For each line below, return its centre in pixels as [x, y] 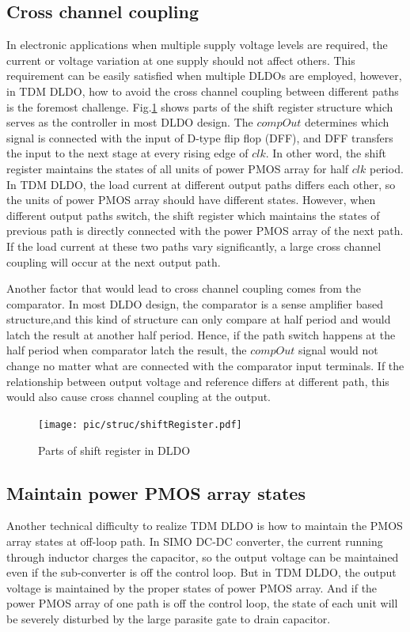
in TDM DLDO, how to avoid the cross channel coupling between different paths [203, 91]
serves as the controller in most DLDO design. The [130, 122]
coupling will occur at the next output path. [114, 261]
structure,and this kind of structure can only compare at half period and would [199, 319]
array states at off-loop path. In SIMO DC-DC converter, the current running [195, 541]
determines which [347, 122]
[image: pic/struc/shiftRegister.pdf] [140, 424]
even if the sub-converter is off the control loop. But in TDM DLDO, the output [201, 572]
